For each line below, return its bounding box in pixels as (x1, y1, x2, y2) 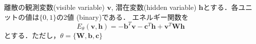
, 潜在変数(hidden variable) (111, 2, 197, 12)
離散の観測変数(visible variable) (4, 2, 105, 12)
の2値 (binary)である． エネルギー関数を (56, 11, 189, 22)
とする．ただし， (4, 30, 60, 40)
